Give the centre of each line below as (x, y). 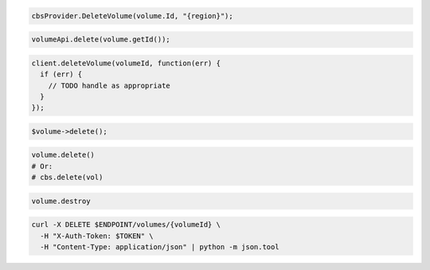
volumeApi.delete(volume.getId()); (101, 39)
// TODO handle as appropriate (109, 85)
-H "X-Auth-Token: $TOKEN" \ (97, 236)
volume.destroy (61, 201)
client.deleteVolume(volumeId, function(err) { (126, 63)
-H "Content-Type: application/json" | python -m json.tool (160, 247)
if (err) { (61, 74)
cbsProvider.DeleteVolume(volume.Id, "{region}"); (133, 16)
